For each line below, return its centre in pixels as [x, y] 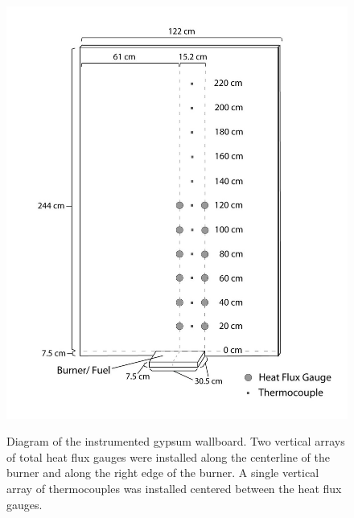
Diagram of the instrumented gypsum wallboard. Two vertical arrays [176, 441]
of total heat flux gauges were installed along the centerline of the [168, 456]
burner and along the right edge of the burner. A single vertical [163, 473]
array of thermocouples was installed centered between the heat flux [174, 488]
